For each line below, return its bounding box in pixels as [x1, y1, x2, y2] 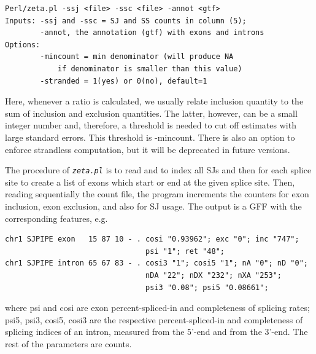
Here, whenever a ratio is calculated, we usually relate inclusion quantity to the [5, 95, 304, 108]
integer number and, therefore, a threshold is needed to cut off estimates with [5, 119, 296, 132]
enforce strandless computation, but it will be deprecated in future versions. [5, 143, 290, 155]
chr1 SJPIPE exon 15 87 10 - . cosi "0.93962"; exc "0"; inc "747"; [5, 235, 299, 244]
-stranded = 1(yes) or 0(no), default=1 [40, 76, 207, 85]
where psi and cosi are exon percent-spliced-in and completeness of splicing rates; [5, 301, 310, 314]
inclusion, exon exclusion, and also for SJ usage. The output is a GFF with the [5, 199, 302, 212]
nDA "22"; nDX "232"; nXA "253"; [145, 270, 282, 280]
